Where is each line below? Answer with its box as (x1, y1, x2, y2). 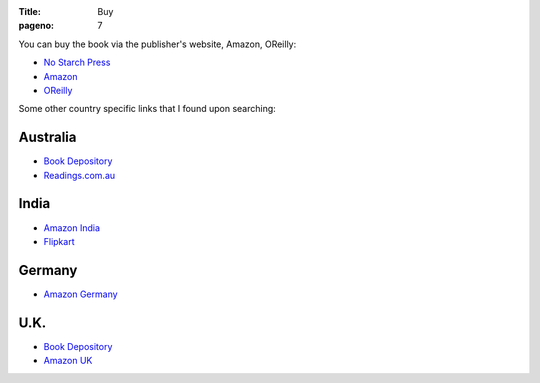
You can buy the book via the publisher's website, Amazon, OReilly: (18, 38, 297, 50)
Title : (18, 6, 42, 17)
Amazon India (43, 221, 100, 234)
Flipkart (43, 235, 75, 247)
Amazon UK (43, 355, 93, 367)
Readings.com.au (43, 169, 116, 181)
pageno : (18, 20, 55, 32)
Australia (18, 129, 77, 146)
